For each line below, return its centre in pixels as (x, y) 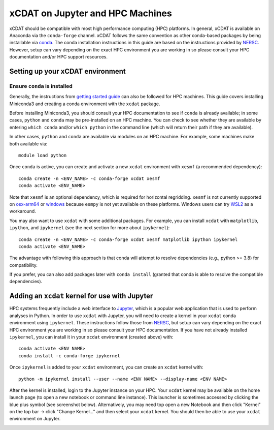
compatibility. (24, 265)
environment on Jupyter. (35, 419)
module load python (43, 155)
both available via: (28, 144)
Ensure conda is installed (41, 86)
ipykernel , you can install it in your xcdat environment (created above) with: (91, 337)
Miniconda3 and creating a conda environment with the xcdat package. (85, 104)
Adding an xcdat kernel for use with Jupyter (81, 296)
